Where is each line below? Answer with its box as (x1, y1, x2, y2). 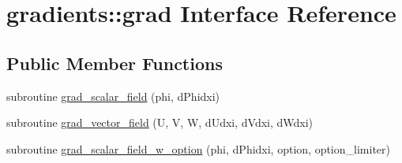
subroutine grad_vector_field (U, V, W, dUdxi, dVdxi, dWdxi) (6, 114, 314, 131)
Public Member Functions (6, 50, 223, 75)
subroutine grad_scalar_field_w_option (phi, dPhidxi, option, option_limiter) (6, 140, 390, 157)
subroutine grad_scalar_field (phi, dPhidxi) (6, 87, 220, 104)
